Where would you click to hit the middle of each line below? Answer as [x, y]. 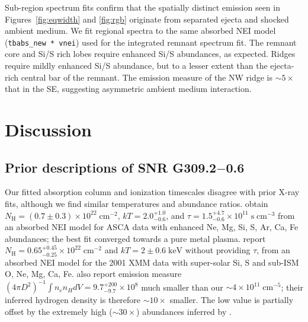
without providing [218, 250]
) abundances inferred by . [184, 312]
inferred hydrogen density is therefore [73, 300]
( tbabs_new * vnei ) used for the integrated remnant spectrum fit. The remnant [151, 42]
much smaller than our [182, 287]
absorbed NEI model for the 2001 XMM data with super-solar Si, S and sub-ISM [152, 262]
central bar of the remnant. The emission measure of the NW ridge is [147, 77]
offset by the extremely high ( [59, 312]
